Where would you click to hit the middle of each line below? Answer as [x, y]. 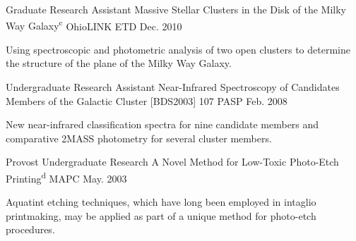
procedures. [30, 229]
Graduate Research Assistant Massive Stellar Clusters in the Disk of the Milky [176, 9]
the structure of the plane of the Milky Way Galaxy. [119, 63]
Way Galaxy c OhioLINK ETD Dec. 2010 [94, 25]
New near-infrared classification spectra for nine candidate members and [162, 124]
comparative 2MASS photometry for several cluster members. [139, 138]
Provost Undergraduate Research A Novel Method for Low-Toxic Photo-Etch [172, 162]
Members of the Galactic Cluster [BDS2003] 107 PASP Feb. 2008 [147, 100]
